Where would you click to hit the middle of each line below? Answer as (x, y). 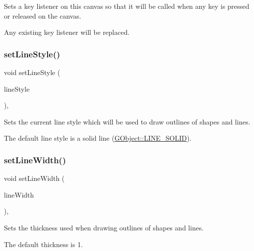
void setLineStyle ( (32, 72)
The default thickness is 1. (43, 244)
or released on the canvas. (43, 15)
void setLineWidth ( (34, 178)
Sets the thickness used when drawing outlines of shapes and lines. (104, 227)
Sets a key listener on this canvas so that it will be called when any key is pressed (127, 6)
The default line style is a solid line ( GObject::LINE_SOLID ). (98, 138)
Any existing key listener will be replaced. (67, 32)
